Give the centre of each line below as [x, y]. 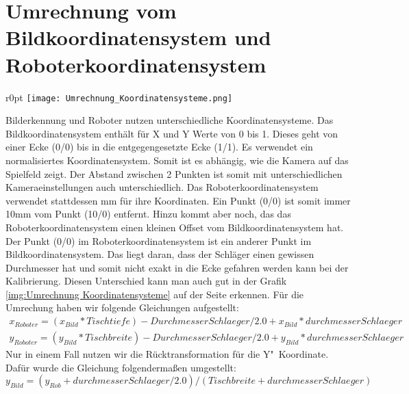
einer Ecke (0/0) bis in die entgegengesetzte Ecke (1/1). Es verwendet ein [159, 147]
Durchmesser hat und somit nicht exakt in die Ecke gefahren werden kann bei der [177, 267]
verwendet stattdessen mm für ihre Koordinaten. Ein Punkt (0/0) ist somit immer [178, 200]
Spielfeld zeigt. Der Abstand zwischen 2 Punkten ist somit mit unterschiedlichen [174, 173]
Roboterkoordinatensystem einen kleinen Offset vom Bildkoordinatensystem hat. [175, 227]
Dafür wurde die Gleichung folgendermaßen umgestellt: [121, 367]
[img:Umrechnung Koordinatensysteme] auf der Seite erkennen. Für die [155, 294]
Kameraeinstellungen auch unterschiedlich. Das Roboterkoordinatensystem [162, 187]
